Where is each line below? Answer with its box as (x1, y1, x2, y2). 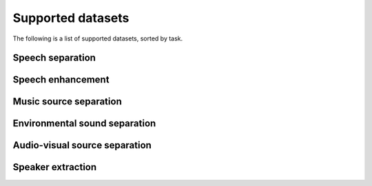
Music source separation (12, 96, 122, 108)
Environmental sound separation (12, 117, 156, 130)
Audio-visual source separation (12, 139, 152, 151)
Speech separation (12, 52, 96, 64)
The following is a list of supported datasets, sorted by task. (12, 34, 183, 43)
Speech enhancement (12, 74, 110, 86)
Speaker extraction (12, 161, 97, 173)
